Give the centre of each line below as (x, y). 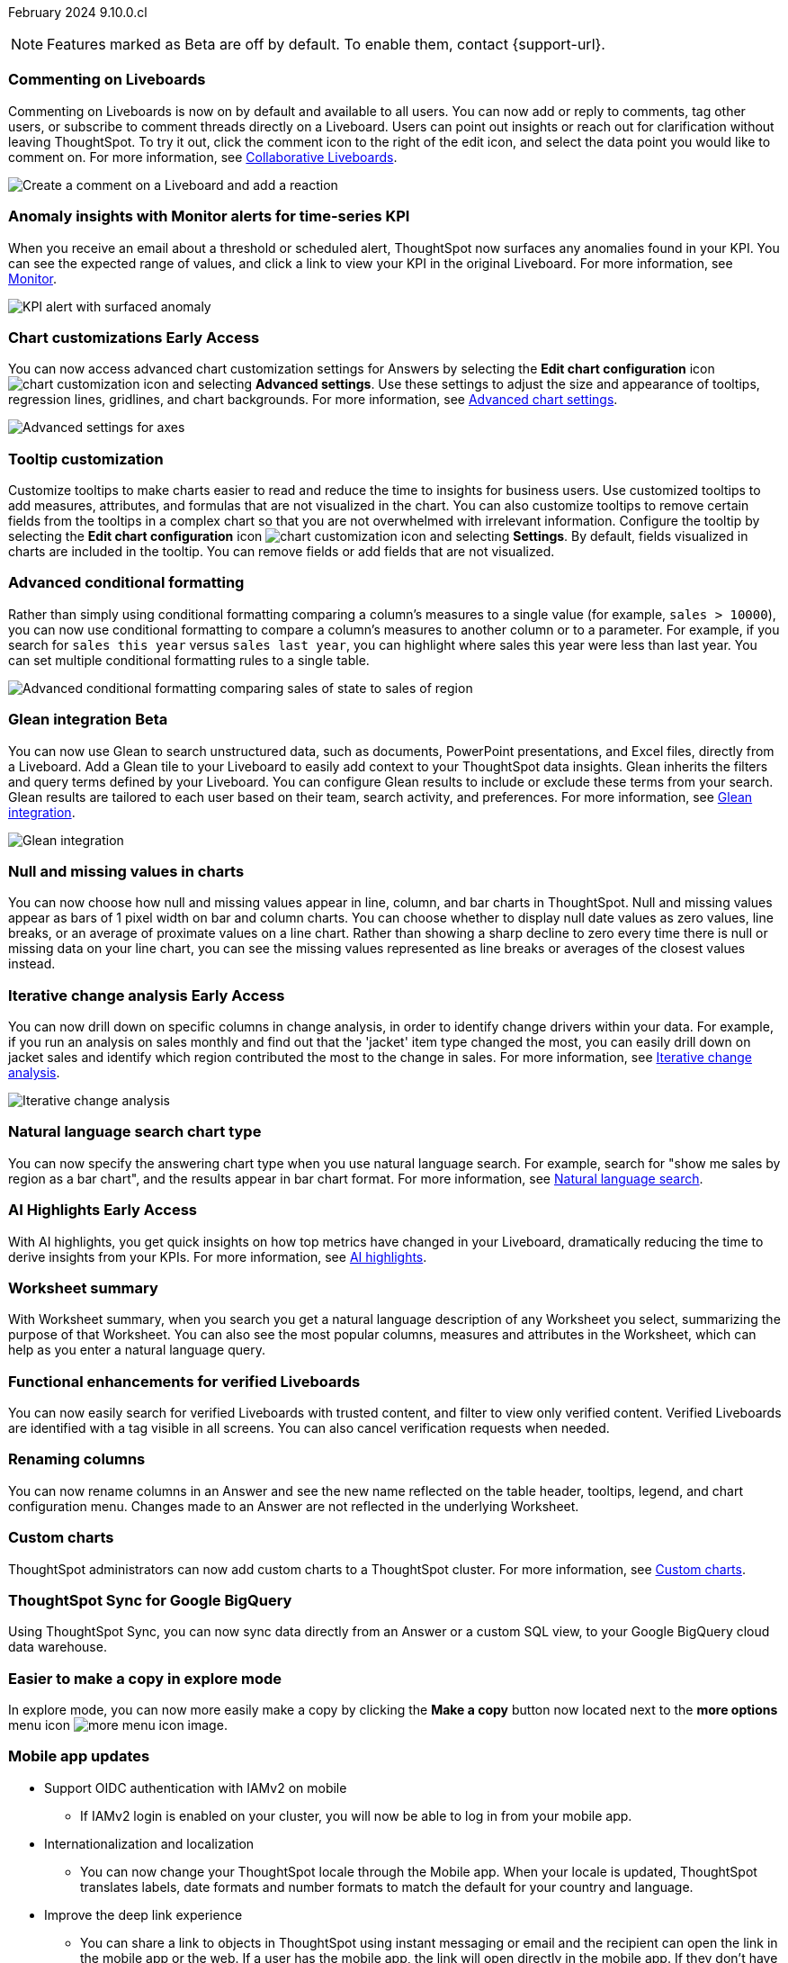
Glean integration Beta (88, 720)
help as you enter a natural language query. (137, 1350)
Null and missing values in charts (126, 871)
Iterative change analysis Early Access (147, 995)
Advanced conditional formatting (126, 583)
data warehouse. (58, 1647)
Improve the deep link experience (143, 1914)
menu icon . (118, 1725)
